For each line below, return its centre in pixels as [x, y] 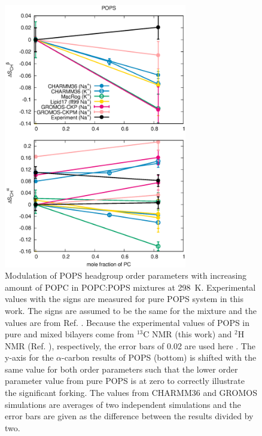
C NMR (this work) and [188, 334]
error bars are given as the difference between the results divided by [129, 416]
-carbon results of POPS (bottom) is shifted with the [159, 357]
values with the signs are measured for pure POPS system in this [124, 299]
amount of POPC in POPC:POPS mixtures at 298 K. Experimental [130, 287]
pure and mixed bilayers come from [70, 334]
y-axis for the [29, 357]
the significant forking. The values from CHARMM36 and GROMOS [131, 393]
